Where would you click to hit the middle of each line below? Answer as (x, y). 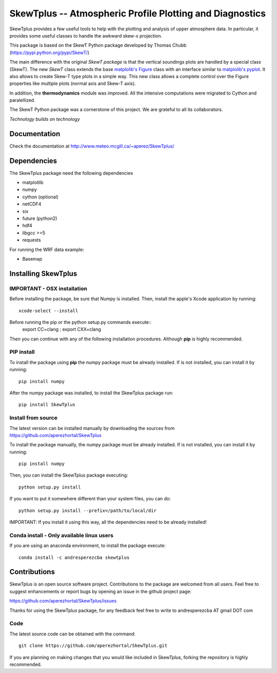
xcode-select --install (48, 311)
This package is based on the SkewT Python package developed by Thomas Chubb (98, 45)
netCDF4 (32, 204)
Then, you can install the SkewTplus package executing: (69, 475)
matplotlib (33, 183)
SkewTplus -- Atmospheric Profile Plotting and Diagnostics (138, 13)
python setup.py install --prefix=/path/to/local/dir (87, 511)
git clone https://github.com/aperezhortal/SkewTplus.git (93, 646)
